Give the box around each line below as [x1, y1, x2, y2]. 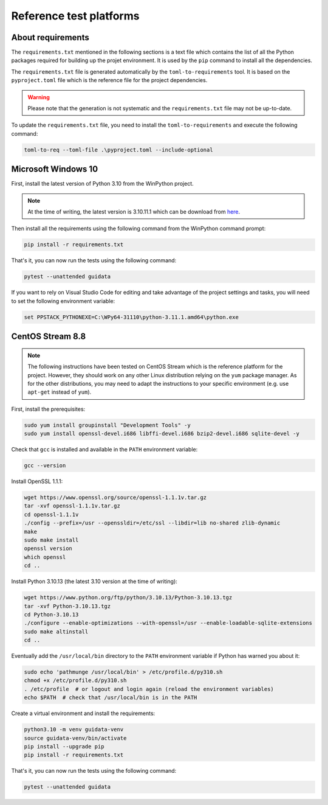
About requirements [11, 32, 89, 43]
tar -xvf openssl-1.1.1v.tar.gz [24, 503, 121, 509]
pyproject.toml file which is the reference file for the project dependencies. [11, 77, 208, 84]
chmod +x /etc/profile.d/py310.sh [24, 677, 127, 684]
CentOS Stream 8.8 [11, 332, 86, 342]
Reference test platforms [11, 9, 140, 23]
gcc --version [24, 462, 66, 469]
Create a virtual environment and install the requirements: [11, 709, 155, 717]
